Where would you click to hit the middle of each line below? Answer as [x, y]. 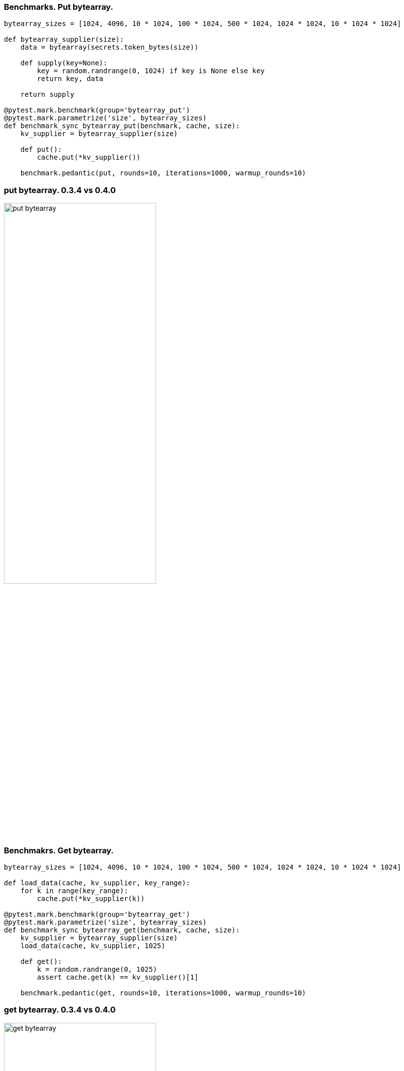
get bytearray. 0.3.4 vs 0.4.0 [60, 1010]
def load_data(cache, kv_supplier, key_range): [97, 883]
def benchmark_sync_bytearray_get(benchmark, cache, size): [122, 930]
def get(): [41, 962]
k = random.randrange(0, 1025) [97, 970]
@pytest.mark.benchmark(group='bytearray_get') [97, 915]
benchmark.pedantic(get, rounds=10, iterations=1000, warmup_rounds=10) [163, 993]
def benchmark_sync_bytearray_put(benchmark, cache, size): [122, 126]
